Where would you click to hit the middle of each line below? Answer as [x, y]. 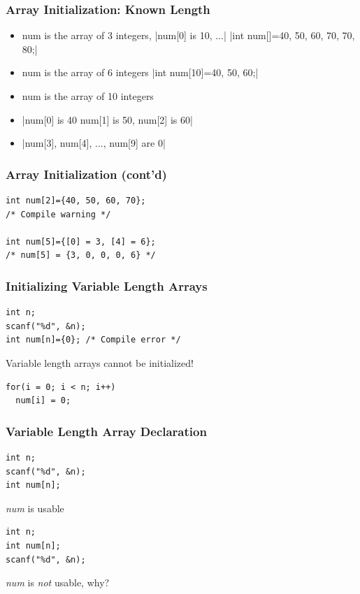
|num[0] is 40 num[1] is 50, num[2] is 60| [107, 119]
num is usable [35, 508]
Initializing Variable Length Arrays [107, 285]
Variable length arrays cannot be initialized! [100, 362]
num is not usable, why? [58, 582]
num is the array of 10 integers [88, 96]
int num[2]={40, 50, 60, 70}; [76, 201]
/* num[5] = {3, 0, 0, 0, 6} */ [81, 255]
